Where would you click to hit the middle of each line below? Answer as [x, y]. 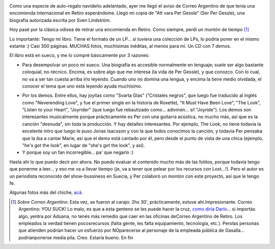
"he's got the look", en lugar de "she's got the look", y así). [84, 146]
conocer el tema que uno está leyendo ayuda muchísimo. [82, 86]
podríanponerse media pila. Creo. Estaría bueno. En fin [76, 237]
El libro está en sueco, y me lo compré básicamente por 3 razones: [79, 56]
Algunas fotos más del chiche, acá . [46, 192]
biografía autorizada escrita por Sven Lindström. [60, 20]
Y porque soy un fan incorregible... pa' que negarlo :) [78, 152]
